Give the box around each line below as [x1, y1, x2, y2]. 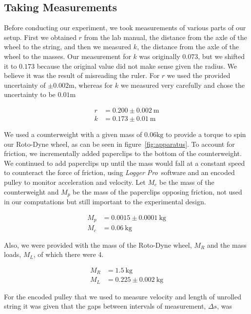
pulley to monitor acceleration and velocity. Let [4, 177, 146, 187]
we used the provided [167, 70, 231, 80]
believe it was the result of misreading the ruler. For [4, 70, 160, 80]
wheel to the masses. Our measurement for [4, 51, 131, 61]
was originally [139, 51, 180, 61]
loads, [4, 249, 21, 259]
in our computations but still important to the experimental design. [4, 196, 206, 207]
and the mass [207, 239, 247, 250]
